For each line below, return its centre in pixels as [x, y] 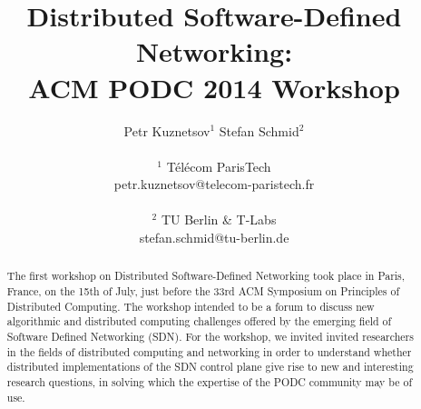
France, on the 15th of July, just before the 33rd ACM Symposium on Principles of [203, 291]
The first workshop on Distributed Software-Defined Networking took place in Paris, [206, 276]
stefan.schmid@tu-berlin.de [214, 238]
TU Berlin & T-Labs [219, 219]
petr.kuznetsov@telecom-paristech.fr [214, 184]
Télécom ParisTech [219, 166]
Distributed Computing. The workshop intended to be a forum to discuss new [191, 306]
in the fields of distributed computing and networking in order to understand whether [209, 351]
